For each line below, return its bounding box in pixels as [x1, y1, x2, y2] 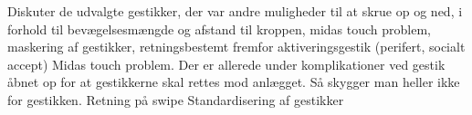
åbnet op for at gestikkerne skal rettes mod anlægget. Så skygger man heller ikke [7, 72, 460, 91]
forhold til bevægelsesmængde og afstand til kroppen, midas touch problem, [7, 19, 432, 38]
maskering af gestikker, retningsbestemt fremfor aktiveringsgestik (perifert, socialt [7, 37, 466, 56]
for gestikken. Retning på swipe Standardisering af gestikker [7, 90, 344, 109]
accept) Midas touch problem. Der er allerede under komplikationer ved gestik [7, 54, 446, 73]
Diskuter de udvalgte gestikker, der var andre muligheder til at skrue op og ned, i [7, 2, 463, 20]
